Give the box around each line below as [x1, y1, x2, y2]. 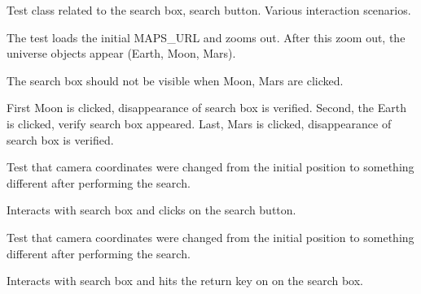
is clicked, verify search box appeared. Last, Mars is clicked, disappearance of [7, 115, 392, 132]
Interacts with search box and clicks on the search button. [7, 201, 296, 218]
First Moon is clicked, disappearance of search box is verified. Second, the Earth [7, 99, 406, 116]
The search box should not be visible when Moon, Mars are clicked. [7, 71, 344, 89]
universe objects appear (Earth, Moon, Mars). [7, 45, 236, 62]
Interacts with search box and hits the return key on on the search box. [7, 272, 363, 289]
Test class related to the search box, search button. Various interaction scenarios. [7, 2, 411, 18]
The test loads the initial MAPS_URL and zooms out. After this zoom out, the [7, 28, 406, 45]
